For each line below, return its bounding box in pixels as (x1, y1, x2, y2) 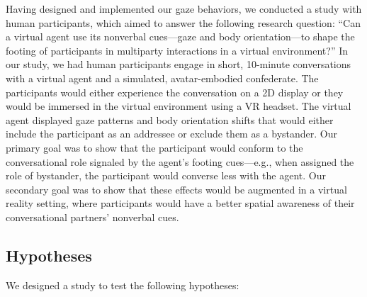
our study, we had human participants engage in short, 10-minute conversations (6, 57, 351, 72)
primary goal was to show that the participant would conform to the (6, 140, 303, 155)
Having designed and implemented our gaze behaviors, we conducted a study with (6, 1, 362, 16)
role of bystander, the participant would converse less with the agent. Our (6, 168, 327, 183)
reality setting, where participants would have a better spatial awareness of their (6, 196, 355, 211)
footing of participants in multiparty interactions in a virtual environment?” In (6, 43, 349, 57)
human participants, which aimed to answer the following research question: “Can (6, 15, 361, 30)
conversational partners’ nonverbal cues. (6, 209, 179, 224)
